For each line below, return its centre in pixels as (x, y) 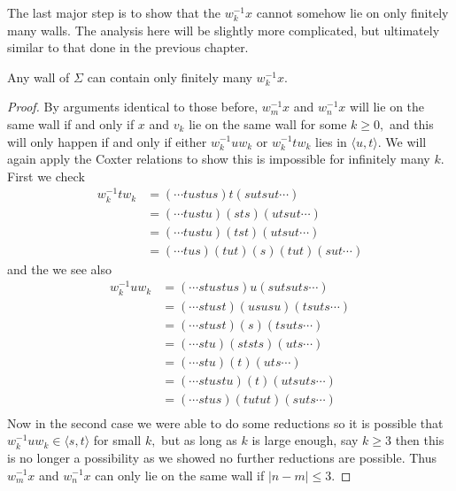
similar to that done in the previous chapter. (128, 47)
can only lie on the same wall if (180, 475)
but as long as (199, 440)
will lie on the (387, 107)
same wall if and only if (71, 123)
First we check (46, 176)
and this (411, 123)
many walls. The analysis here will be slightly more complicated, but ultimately (224, 30)
